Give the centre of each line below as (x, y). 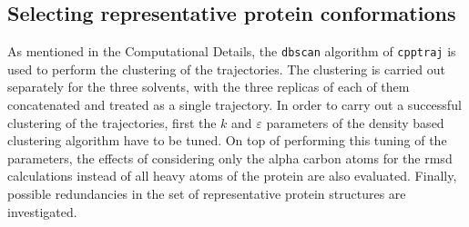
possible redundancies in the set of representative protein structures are (207, 194)
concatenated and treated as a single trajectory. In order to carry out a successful (234, 105)
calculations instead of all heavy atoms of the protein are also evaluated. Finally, (232, 176)
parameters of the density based (355, 122)
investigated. (42, 211)
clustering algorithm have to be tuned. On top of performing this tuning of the (227, 140)
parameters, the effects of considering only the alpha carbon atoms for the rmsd (230, 158)
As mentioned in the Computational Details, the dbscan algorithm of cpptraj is (232, 51)
